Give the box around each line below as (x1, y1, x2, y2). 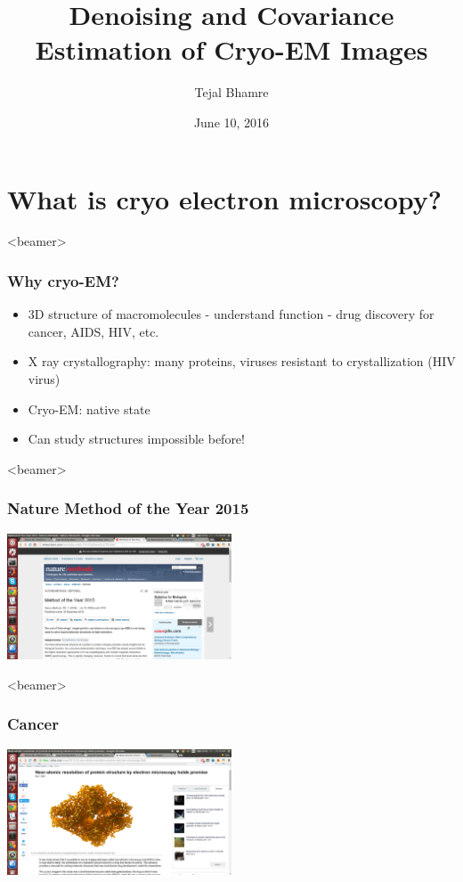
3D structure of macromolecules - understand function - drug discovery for (28, 305, 435, 323)
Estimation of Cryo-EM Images (35, 31, 428, 68)
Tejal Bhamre (194, 83, 269, 102)
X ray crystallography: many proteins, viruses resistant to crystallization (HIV (28, 352, 456, 371)
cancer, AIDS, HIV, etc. (28, 322, 159, 340)
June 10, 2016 (193, 112, 270, 131)
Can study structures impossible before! (28, 429, 245, 448)
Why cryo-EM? (7, 269, 119, 291)
